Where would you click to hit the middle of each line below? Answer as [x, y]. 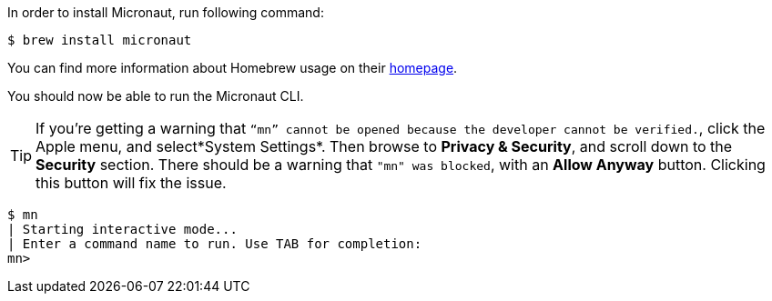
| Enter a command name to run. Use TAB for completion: [215, 244]
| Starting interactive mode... [122, 229]
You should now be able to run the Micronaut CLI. [156, 96]
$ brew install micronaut [100, 40]
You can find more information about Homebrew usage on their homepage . [233, 68]
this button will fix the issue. [131, 183]
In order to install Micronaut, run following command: [166, 12]
